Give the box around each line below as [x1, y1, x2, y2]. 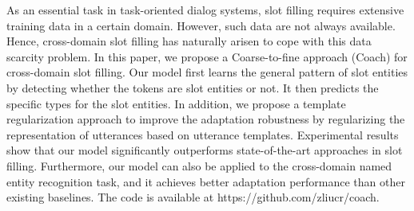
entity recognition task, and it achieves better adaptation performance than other [6, 173, 405, 190]
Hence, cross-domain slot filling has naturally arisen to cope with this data [6, 33, 372, 49]
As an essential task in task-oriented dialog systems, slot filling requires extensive [6, 2, 404, 18]
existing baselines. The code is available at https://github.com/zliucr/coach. [6, 189, 380, 205]
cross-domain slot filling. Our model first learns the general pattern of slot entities [6, 64, 408, 80]
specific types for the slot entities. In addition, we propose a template [6, 95, 346, 111]
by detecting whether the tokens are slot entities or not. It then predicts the [6, 79, 379, 96]
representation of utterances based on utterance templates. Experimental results [6, 126, 399, 143]
